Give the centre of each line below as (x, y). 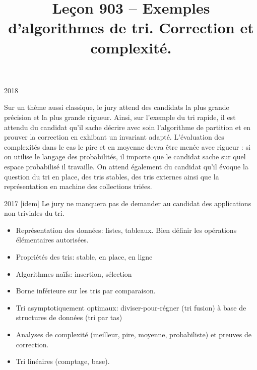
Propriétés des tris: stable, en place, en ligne (84, 257)
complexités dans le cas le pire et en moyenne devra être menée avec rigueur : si (127, 146)
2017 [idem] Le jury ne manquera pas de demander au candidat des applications (128, 203)
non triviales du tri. (34, 213)
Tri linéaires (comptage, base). (63, 361)
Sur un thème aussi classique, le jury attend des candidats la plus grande (117, 107)
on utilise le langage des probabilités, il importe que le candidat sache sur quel (125, 157)
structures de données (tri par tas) (69, 317)
